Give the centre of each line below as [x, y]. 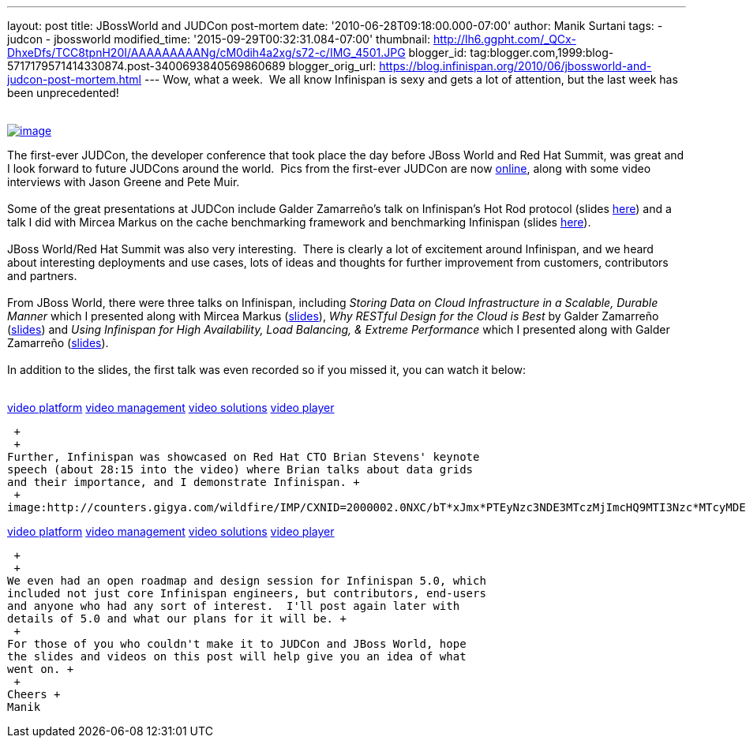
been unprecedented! [63, 93]
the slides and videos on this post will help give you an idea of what [237, 656]
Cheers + [34, 694]
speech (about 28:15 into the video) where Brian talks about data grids [240, 469]
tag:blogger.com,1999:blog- [542, 52]
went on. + [41, 669]
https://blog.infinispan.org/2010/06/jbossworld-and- [515, 66]
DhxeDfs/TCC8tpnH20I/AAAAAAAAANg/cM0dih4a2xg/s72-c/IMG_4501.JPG [206, 52]
